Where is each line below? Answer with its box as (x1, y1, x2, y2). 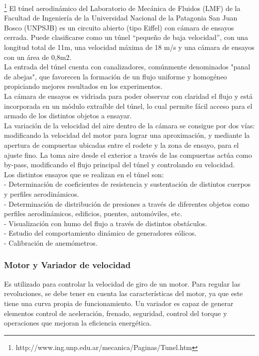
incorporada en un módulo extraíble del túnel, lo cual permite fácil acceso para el (4, 100, 253, 111)
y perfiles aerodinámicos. (4, 188, 79, 199)
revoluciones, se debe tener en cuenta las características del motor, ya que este (4, 288, 243, 299)
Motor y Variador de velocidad (4, 259, 131, 271)
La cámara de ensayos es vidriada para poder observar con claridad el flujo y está (4, 91, 253, 101)
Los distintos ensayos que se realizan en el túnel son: (4, 169, 164, 179)
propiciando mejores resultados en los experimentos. (4, 81, 162, 91)
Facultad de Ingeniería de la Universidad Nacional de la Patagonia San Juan (4, 12, 238, 23)
